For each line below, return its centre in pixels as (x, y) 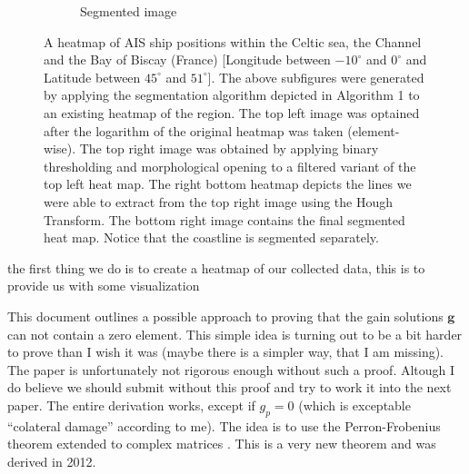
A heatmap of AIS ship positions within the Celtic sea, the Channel (233, 41)
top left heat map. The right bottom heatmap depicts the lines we (228, 184)
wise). (60, 148)
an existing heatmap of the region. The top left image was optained (232, 112)
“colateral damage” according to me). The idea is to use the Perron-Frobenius (224, 425)
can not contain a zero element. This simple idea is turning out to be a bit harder (235, 334)
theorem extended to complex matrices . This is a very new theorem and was (222, 444)
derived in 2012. (52, 461)
